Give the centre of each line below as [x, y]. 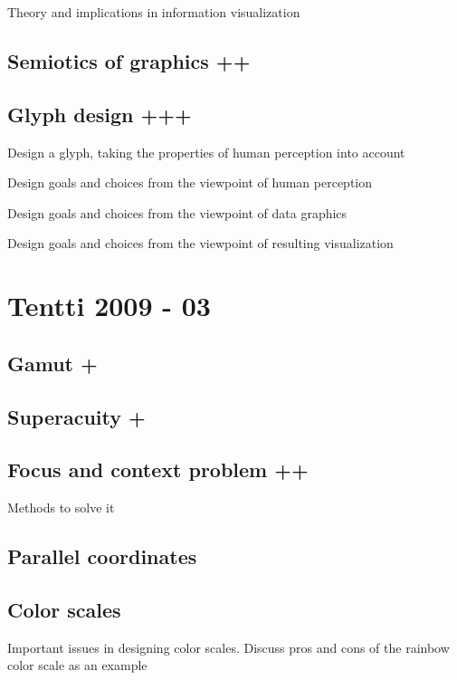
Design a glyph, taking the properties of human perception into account [206, 152]
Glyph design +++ [100, 114]
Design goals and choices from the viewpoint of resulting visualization [200, 243]
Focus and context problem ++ [158, 469]
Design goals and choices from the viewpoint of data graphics [177, 212]
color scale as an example [77, 665]
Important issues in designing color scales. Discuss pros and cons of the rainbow [228, 647]
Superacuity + [76, 416]
